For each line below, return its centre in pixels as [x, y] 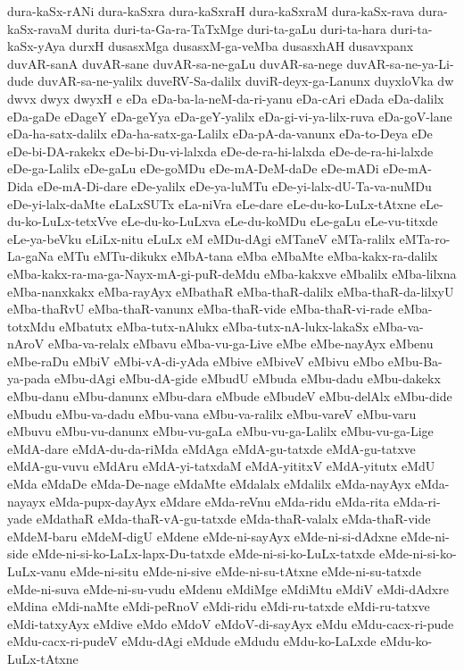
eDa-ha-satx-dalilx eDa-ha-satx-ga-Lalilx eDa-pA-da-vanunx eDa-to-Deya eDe [220, 134]
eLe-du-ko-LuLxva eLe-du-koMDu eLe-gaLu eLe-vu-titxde [279, 221]
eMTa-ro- [425, 238]
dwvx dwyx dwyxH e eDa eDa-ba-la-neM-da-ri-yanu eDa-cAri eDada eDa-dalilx [226, 98]
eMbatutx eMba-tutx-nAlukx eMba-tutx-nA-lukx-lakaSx [214, 326]
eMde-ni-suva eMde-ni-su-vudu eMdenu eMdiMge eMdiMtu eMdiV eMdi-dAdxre [228, 588]
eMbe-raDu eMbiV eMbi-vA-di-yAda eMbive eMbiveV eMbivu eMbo [196, 361]
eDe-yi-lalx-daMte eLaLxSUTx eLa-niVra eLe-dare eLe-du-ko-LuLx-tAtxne [212, 203]
